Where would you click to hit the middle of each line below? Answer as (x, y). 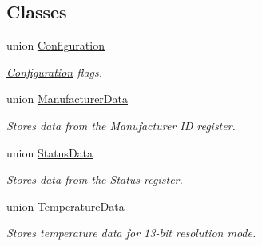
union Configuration (56, 45)
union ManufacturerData (67, 99)
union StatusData (50, 152)
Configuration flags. (55, 71)
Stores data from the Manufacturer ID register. (121, 125)
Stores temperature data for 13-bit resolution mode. (131, 233)
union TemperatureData (65, 206)
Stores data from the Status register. (95, 179)
